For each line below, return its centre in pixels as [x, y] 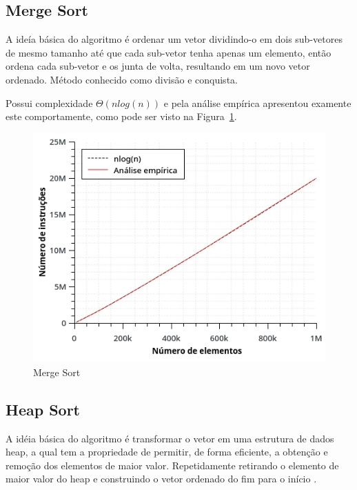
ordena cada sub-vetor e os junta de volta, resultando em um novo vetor [158, 66]
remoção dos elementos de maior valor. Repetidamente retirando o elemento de [172, 465]
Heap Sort [43, 409]
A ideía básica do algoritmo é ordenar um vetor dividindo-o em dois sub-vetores [174, 39]
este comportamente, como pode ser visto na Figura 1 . [121, 116]
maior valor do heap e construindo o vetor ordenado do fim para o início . [161, 479]
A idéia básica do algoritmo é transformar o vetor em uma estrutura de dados [170, 438]
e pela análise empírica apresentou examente [257, 102]
